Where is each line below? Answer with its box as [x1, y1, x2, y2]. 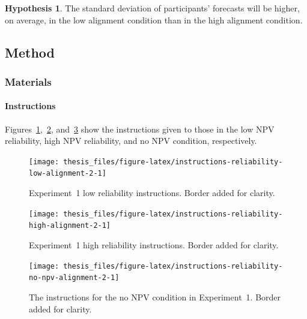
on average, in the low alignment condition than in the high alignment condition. [5, 13, 303, 26]
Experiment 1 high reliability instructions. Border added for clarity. [29, 239, 279, 251]
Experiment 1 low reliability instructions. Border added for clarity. [29, 186, 275, 199]
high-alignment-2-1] [29, 221, 111, 230]
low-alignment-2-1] [29, 169, 106, 178]
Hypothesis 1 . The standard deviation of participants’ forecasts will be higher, [5, 2, 300, 14]
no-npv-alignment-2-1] [29, 273, 120, 282]
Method [5, 43, 55, 61]
